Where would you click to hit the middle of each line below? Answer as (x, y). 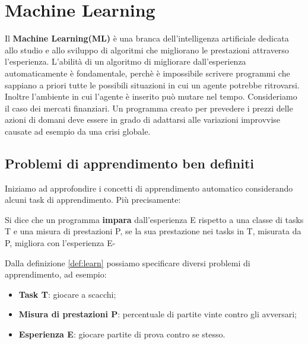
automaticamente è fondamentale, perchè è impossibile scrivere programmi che (147, 73)
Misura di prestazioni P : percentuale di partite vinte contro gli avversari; (158, 314)
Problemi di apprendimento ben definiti (130, 163)
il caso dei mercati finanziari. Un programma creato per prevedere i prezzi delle (149, 108)
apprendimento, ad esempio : (56, 274)
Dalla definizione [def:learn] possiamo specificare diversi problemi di (128, 262)
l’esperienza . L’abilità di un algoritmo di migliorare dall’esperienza (126, 61)
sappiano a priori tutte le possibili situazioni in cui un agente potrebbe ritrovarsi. (152, 85)
